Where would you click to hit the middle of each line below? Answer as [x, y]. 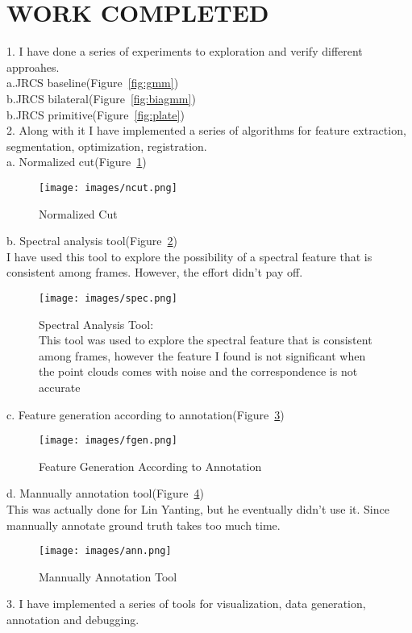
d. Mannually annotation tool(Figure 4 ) [105, 493]
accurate [60, 387]
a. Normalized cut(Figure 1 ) [77, 162]
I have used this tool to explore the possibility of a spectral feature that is [189, 256]
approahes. [33, 67]
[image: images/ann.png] [105, 551]
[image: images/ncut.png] [108, 187]
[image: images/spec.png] [108, 298]
